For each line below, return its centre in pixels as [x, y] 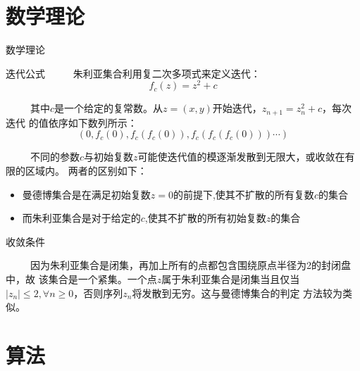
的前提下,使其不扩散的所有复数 [243, 194]
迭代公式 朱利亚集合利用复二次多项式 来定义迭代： [133, 73]
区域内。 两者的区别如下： [86, 171]
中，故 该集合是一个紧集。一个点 [81, 279]
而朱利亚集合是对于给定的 [81, 218]
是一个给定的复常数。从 [109, 108]
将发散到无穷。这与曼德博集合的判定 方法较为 [237, 293]
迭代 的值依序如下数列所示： [72, 122]
